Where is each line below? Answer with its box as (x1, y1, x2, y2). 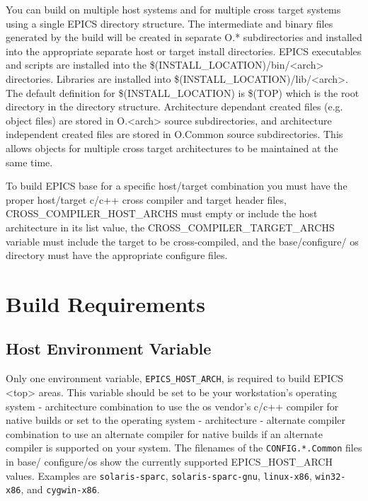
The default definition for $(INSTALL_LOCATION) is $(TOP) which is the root (6, 85, 360, 100)
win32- (315, 471, 346, 482)
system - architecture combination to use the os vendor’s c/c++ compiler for (6, 398, 339, 413)
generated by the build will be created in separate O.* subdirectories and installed (6, 30, 362, 45)
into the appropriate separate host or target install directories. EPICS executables (6, 43, 362, 58)
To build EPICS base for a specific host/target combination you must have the (6, 178, 347, 193)
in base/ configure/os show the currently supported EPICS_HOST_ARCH (6, 454, 333, 468)
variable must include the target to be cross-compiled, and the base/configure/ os (6, 234, 359, 248)
